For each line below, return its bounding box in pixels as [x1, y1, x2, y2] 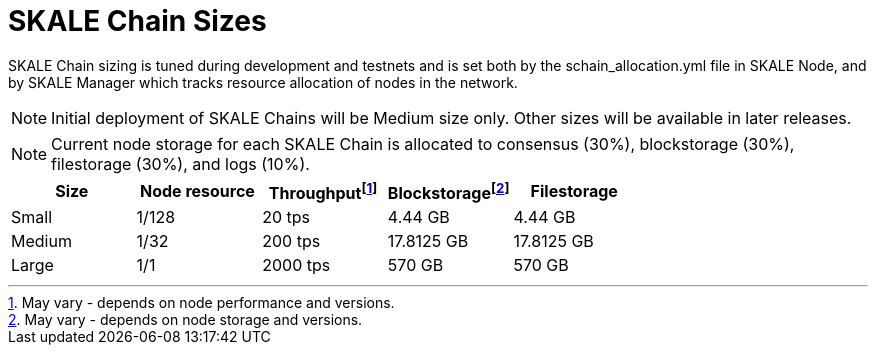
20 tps [262, 207, 311, 228]
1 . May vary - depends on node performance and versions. [8, 294, 395, 312]
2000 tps [262, 255, 331, 276]
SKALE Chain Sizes [8, 4, 267, 38]
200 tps [262, 231, 321, 252]
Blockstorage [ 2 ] [387, 179, 510, 204]
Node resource [139, 181, 255, 202]
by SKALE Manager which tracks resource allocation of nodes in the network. [8, 73, 518, 91]
